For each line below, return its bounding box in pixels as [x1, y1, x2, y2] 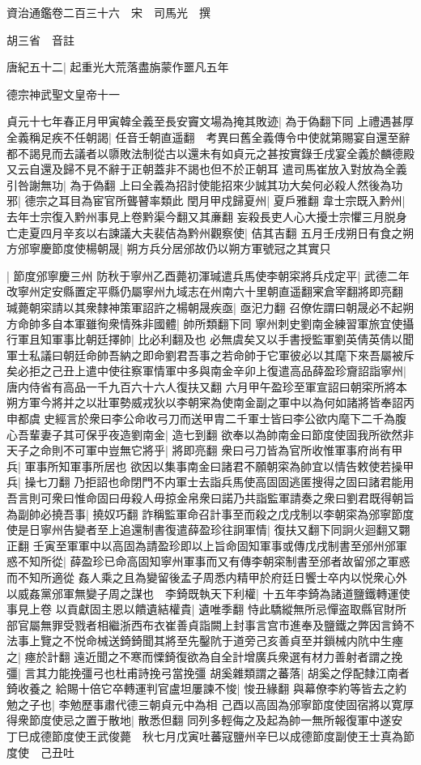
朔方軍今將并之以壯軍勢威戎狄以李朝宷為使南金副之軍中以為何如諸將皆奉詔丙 [6, 394, 415, 411]
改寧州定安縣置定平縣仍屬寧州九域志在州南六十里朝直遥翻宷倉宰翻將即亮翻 [6, 283, 403, 300]
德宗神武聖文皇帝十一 [6, 85, 120, 102]
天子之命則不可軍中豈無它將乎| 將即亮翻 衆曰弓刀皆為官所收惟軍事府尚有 [6, 442, 392, 459]
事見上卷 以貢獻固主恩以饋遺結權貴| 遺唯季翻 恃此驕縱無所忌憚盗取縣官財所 [6, 600, 406, 618]
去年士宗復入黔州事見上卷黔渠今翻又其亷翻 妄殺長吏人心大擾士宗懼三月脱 [6, 207, 396, 224]
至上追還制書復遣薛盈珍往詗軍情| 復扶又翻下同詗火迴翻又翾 [96, 521, 410, 538]
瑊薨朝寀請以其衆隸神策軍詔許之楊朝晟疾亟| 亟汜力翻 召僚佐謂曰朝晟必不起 [6, 298, 403, 315]
